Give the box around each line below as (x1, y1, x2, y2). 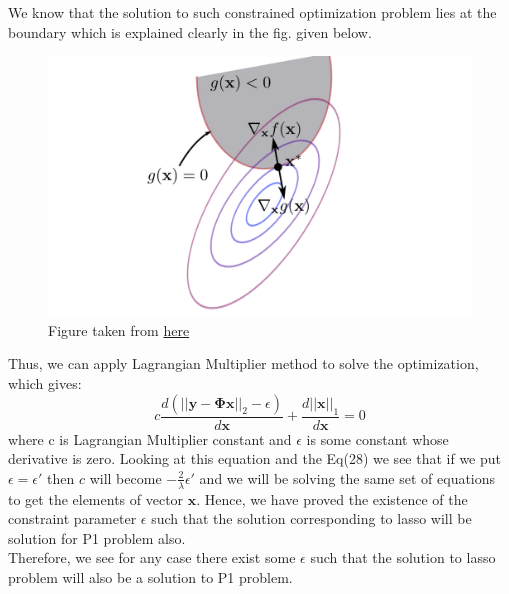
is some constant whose (306, 428, 449, 449)
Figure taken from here (48, 319, 190, 340)
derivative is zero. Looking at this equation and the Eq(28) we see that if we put (8, 448, 502, 469)
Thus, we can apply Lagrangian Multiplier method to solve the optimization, (8, 353, 479, 374)
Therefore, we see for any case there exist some (8, 547, 296, 568)
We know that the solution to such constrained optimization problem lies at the (8, 2, 497, 22)
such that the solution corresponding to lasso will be (151, 508, 472, 529)
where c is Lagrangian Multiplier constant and (8, 428, 292, 449)
